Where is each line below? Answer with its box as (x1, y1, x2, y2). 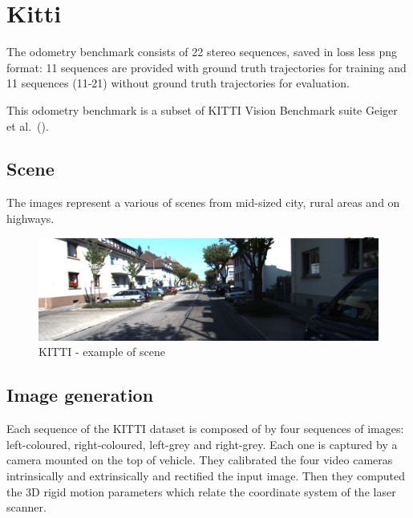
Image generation (6, 382, 154, 407)
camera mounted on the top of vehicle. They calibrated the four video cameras (6, 451, 393, 468)
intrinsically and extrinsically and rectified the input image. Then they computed (6, 467, 405, 484)
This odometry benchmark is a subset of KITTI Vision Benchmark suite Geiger (6, 101, 398, 118)
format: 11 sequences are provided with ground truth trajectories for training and (6, 59, 407, 75)
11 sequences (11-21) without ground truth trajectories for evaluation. (6, 75, 350, 91)
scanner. (6, 499, 47, 516)
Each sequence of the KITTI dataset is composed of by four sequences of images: (6, 420, 404, 437)
